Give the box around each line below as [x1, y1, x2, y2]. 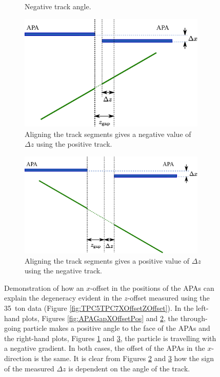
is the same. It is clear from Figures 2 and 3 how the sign [34, 352, 214, 363]
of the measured [4, 363, 54, 373]
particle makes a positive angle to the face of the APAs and [23, 323, 210, 333]
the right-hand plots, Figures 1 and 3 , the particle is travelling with [4, 332, 216, 343]
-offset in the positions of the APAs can [90, 282, 214, 293]
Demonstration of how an [4, 282, 84, 293]
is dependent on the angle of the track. [68, 363, 190, 373]
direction [4, 352, 32, 363]
